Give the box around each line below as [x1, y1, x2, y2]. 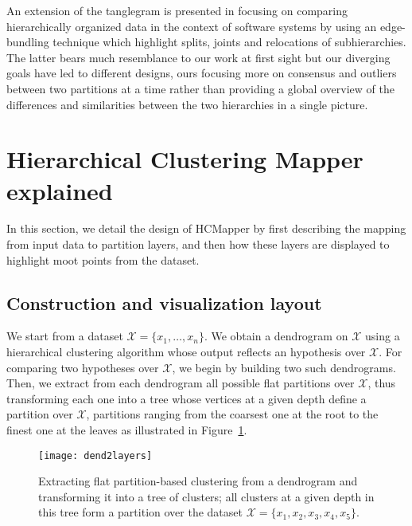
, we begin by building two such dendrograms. [172, 359, 396, 375]
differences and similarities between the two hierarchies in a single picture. [6, 96, 368, 112]
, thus [367, 375, 396, 391]
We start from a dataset [6, 328, 123, 344]
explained [6, 174, 113, 206]
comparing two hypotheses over [6, 359, 159, 375]
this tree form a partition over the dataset [38, 504, 243, 520]
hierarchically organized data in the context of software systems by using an [6, 18, 377, 34]
